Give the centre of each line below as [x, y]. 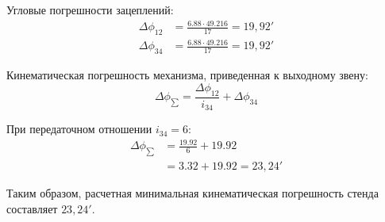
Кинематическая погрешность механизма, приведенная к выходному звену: [187, 75]
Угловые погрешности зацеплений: [90, 10]
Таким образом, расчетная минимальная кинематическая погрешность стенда [192, 193]
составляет [32, 208]
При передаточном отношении [79, 129]
